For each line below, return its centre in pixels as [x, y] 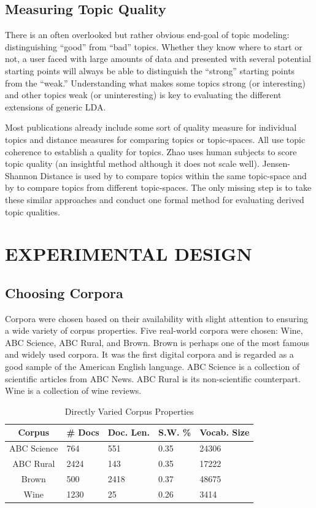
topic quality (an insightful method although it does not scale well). [132, 164]
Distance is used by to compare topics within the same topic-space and [173, 175]
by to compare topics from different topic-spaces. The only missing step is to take [158, 187]
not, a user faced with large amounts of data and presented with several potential [158, 59]
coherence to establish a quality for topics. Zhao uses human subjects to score [151, 151]
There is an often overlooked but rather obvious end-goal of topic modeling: [147, 35]
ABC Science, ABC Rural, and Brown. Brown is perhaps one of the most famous [157, 342]
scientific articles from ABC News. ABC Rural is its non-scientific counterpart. [153, 378]
